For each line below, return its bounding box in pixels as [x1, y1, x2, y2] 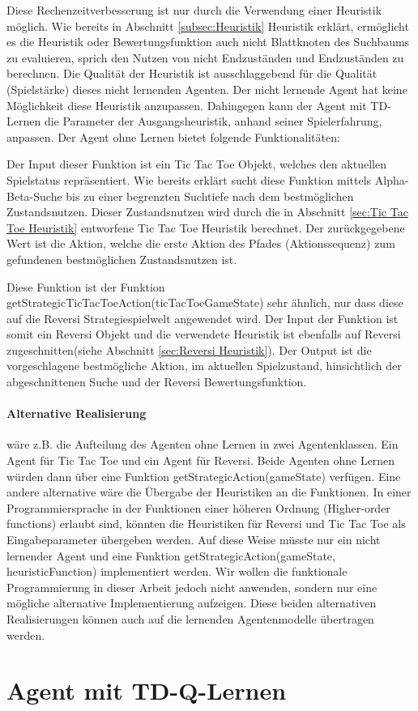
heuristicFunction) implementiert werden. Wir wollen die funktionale [6, 563, 348, 580]
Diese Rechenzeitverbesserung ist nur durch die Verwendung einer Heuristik [6, 2, 382, 18]
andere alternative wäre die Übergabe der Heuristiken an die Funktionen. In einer [6, 483, 412, 500]
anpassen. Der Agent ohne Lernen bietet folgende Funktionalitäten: [6, 128, 340, 145]
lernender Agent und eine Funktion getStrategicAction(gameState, [6, 547, 335, 564]
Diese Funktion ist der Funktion [6, 278, 165, 295]
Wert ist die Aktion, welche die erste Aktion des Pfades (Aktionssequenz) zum [6, 235, 395, 252]
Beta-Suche [6, 187, 62, 204]
